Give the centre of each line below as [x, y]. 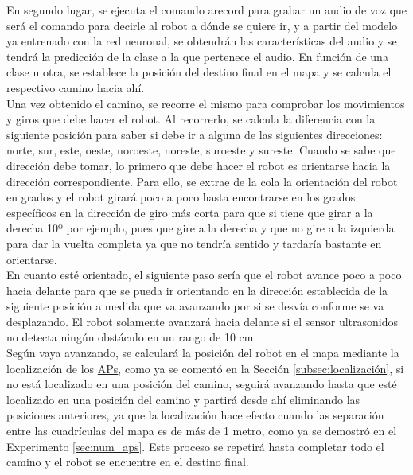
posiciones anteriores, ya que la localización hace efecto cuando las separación [195, 415]
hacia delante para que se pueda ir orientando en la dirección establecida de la [197, 290]
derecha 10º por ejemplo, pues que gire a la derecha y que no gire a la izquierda [201, 228]
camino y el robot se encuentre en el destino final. [128, 462]
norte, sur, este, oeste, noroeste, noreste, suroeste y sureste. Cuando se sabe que [201, 150]
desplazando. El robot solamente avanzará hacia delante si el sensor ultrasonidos [203, 321]
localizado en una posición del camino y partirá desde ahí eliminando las [183, 399]
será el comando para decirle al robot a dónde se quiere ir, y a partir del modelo [202, 25]
